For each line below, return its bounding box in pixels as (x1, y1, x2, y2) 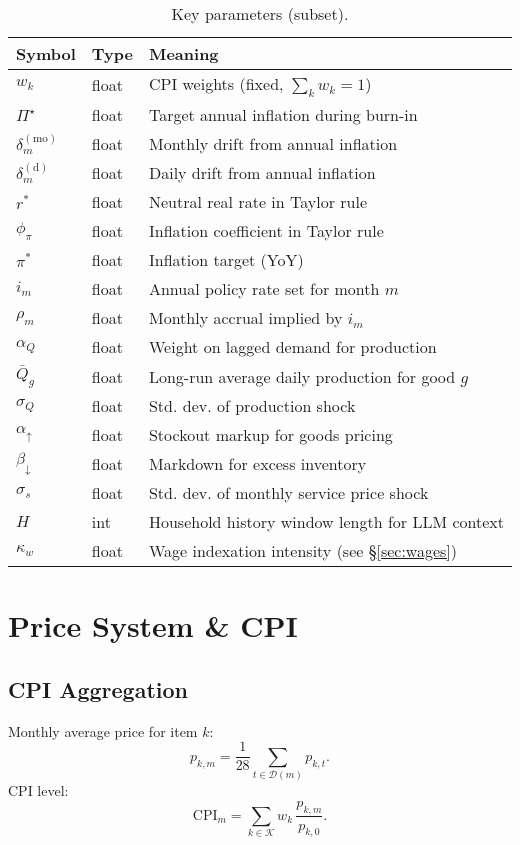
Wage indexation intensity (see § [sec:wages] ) (148, 539, 458, 563)
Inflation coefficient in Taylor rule (148, 219, 384, 243)
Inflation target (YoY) (148, 248, 304, 272)
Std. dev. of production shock (148, 393, 356, 417)
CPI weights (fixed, (148, 72, 284, 95)
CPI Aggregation (8, 673, 188, 704)
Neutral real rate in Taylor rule (148, 190, 367, 214)
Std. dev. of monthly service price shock (148, 481, 429, 505)
